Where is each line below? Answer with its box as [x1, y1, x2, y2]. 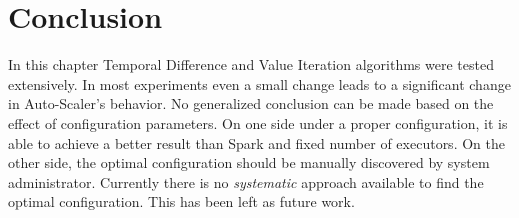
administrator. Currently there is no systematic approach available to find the [8, 171, 484, 192]
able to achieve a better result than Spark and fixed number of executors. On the [8, 132, 505, 153]
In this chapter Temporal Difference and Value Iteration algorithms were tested [8, 54, 494, 75]
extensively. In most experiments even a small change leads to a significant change [8, 73, 511, 94]
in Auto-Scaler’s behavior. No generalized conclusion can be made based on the [8, 93, 494, 114]
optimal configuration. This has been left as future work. [8, 191, 355, 212]
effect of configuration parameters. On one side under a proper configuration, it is [8, 112, 508, 133]
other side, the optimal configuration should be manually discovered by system [8, 152, 490, 173]
